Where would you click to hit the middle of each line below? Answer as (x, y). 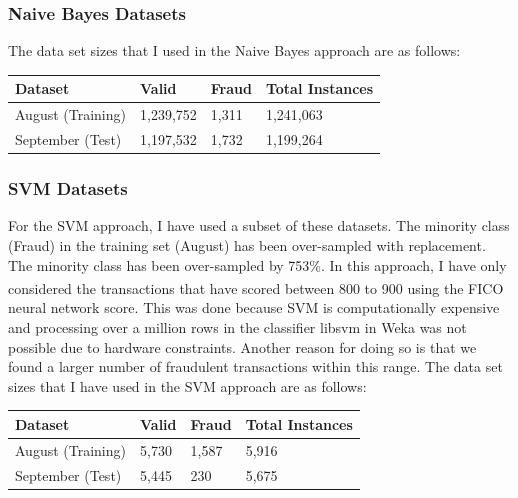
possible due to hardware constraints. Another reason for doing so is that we (242, 346)
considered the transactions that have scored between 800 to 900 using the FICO (256, 287)
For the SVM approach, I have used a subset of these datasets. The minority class (259, 225)
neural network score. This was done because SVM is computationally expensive (254, 307)
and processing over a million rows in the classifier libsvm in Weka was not (237, 326)
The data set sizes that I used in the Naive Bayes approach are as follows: (234, 50)
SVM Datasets (68, 188)
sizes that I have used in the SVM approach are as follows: (187, 385)
